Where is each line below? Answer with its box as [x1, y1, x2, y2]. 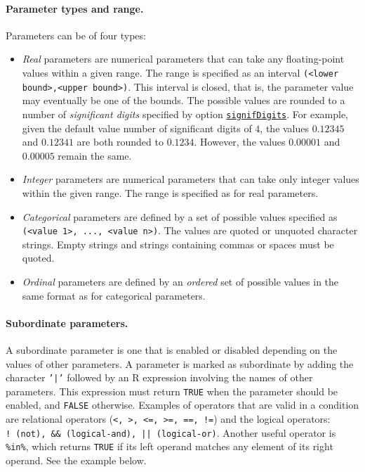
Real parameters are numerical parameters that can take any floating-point [22, 51, 345, 66]
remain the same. [58, 148, 132, 162]
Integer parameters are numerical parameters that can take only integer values [22, 172, 359, 186]
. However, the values [194, 134, 286, 149]
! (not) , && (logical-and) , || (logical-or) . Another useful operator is [6, 425, 336, 440]
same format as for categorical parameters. [22, 288, 206, 302]
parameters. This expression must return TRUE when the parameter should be [6, 383, 338, 398]
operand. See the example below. [6, 453, 147, 468]
